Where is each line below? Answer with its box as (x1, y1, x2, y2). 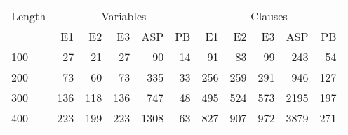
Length (11, 8, 46, 24)
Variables (101, 8, 147, 24)
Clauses (250, 8, 288, 24)
